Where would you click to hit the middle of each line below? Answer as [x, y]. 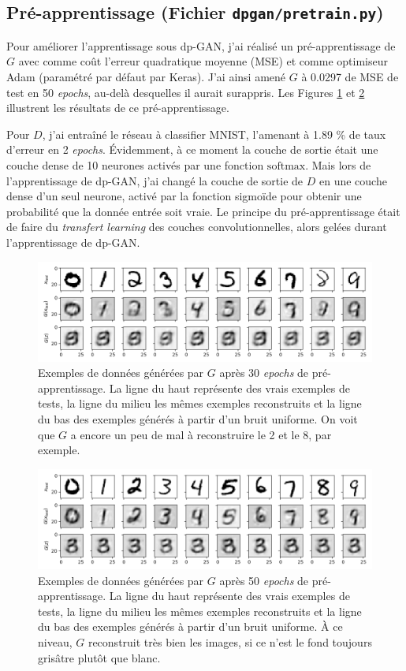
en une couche [353, 180]
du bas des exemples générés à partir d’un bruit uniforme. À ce [190, 626]
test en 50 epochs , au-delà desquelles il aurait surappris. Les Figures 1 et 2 [186, 92]
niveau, [55, 642]
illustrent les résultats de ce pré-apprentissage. [118, 108]
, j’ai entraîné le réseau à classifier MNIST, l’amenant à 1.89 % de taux [214, 134]
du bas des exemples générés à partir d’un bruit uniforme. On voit [198, 419]
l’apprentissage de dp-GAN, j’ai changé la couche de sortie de [155, 180]
